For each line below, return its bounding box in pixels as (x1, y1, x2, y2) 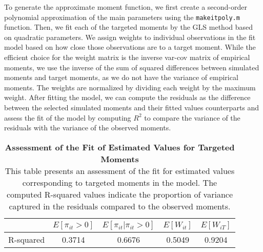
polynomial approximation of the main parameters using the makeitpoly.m (4, 11, 240, 22)
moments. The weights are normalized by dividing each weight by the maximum (4, 82, 256, 92)
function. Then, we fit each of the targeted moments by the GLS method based (4, 22, 253, 32)
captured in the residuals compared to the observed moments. (9, 200, 231, 212)
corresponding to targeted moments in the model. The (22, 176, 217, 188)
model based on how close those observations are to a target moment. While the (4, 42, 256, 52)
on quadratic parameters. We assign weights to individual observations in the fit (4, 31, 256, 42)
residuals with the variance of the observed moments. (4, 122, 171, 133)
